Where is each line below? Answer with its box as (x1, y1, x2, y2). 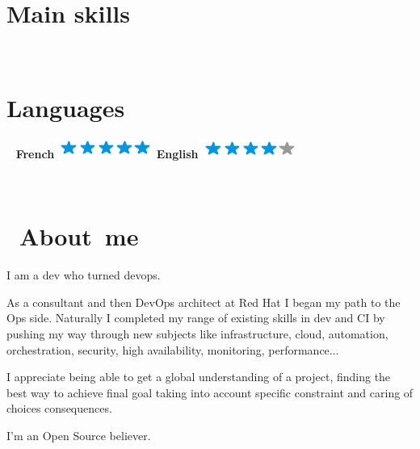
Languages (6, 90, 125, 124)
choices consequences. (6, 400, 112, 417)
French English (15, 145, 199, 162)
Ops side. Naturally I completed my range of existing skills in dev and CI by (6, 309, 385, 326)
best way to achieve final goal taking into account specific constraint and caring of (6, 384, 414, 401)
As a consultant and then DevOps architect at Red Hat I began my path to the (6, 293, 401, 310)
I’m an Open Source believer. (6, 426, 151, 443)
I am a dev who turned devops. (6, 266, 161, 283)
